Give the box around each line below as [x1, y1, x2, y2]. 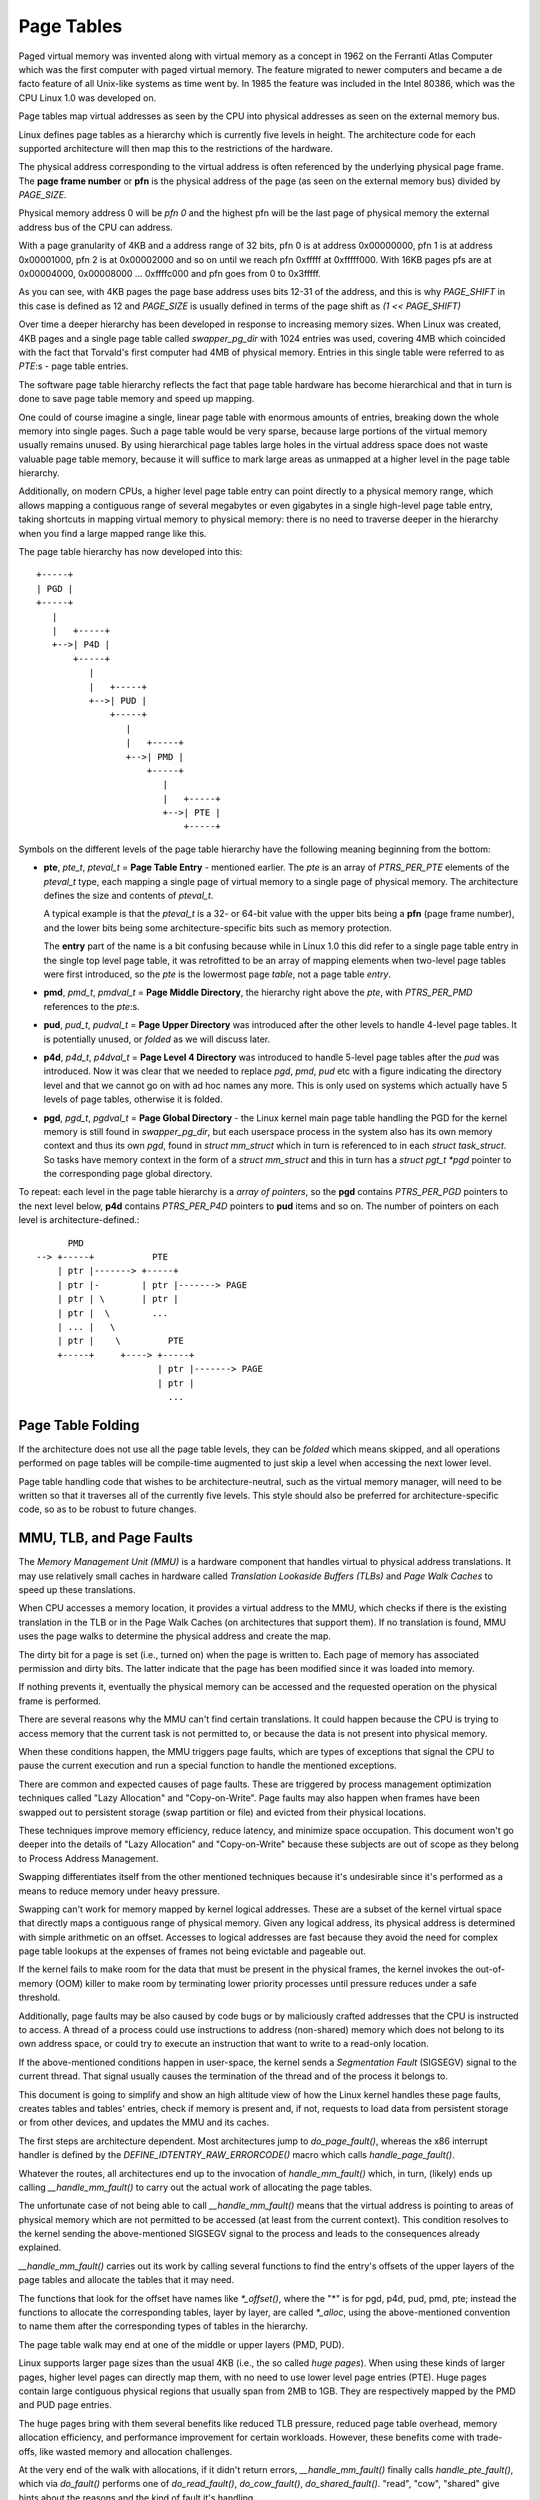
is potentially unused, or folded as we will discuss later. [43, 1033, 271, 1045]
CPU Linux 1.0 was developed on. [18, 91, 157, 104]
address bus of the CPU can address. [18, 221, 174, 233]
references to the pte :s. [43, 1000, 140, 1012]
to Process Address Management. [18, 1852, 159, 1864]
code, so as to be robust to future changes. [18, 1503, 197, 1515]
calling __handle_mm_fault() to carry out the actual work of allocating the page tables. [18, 2181, 373, 2193]
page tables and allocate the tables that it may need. [18, 2274, 235, 2286]
